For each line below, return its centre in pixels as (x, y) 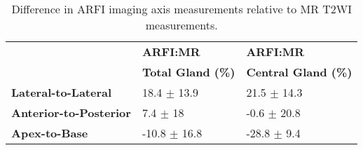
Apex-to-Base (50, 133)
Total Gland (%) (189, 72)
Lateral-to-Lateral (62, 92)
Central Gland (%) (299, 72)
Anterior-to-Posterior (71, 112)
